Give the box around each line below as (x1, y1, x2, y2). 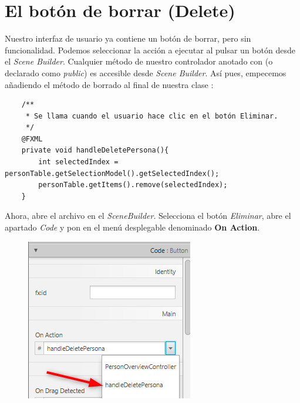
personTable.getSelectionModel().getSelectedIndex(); (5, 169, 220, 178)
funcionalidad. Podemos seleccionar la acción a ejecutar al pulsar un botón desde (5, 43, 295, 56)
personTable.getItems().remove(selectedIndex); (38, 181, 228, 189)
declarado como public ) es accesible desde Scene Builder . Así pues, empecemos (5, 66, 286, 79)
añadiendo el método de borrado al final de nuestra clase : (5, 78, 214, 90)
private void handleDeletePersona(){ (21, 146, 169, 155)
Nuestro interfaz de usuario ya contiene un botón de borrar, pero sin (5, 32, 251, 45)
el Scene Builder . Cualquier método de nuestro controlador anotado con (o (5, 55, 273, 67)
